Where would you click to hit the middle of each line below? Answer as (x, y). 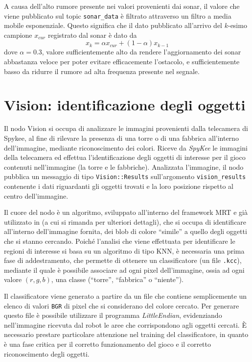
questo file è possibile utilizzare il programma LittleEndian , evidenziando (113, 315)
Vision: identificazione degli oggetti (125, 105)
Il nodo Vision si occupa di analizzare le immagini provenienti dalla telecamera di (126, 128)
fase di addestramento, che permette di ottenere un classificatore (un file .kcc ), (123, 260)
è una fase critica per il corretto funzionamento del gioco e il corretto (108, 344)
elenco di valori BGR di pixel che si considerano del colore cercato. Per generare (122, 305)
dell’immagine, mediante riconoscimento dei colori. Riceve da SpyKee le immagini (126, 147)
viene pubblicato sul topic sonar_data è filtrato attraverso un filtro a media (118, 15)
